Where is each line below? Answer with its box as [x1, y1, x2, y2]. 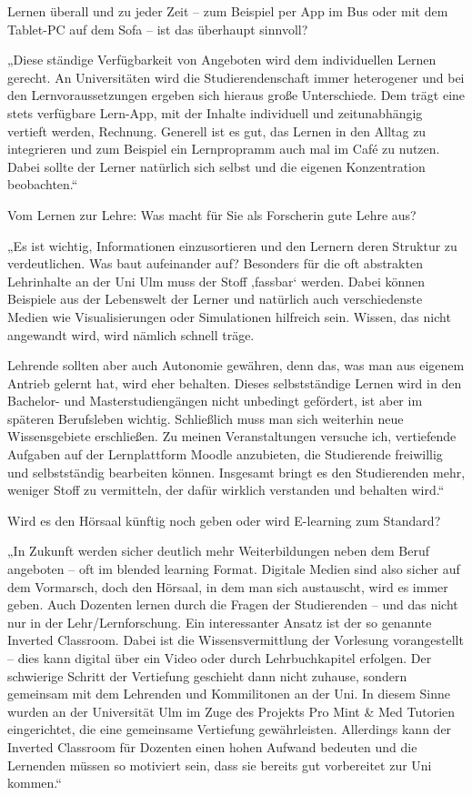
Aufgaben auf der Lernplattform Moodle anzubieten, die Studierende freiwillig [7, 445, 443, 464]
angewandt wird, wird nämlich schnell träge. [7, 325, 255, 344]
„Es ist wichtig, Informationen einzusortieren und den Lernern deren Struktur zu [7, 236, 457, 255]
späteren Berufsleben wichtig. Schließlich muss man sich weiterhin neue [7, 408, 404, 428]
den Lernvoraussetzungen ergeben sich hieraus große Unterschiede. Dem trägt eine [7, 86, 466, 105]
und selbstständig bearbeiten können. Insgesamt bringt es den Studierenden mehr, [7, 462, 466, 481]
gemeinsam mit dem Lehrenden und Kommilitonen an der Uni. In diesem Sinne [7, 684, 450, 703]
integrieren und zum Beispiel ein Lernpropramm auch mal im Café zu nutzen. [7, 139, 440, 158]
